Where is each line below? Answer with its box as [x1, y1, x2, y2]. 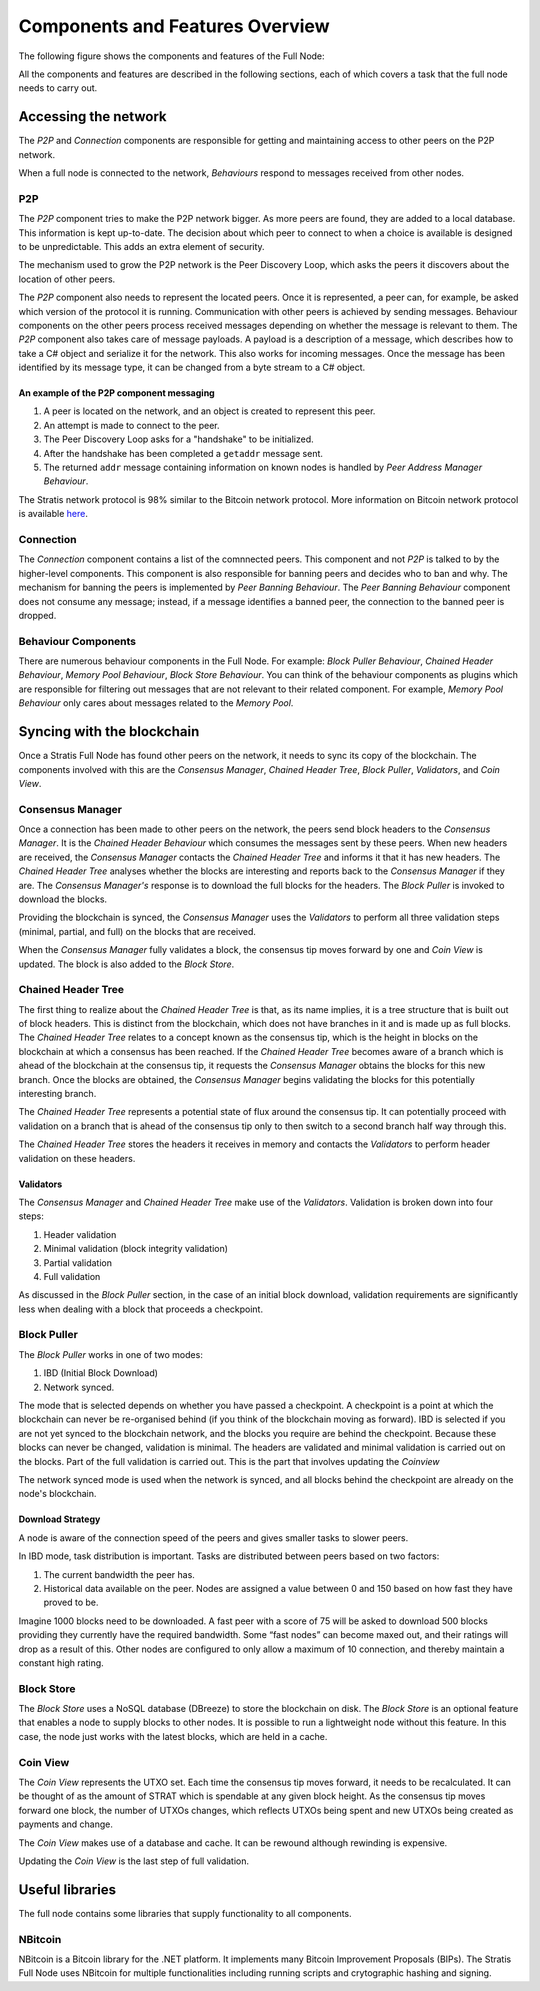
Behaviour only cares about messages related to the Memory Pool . [18, 697, 294, 709]
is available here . [18, 508, 89, 520]
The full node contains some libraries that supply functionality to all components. [18, 1907, 352, 1919]
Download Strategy [18, 1513, 101, 1525]
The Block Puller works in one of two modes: [18, 1348, 204, 1360]
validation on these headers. [18, 1152, 136, 1164]
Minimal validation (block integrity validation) [43, 1243, 229, 1255]
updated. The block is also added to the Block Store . [18, 958, 235, 970]
